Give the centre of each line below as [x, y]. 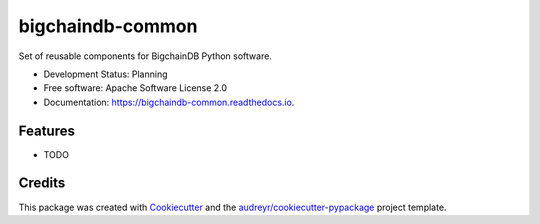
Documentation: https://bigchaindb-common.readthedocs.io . [169, 102]
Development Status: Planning [106, 74]
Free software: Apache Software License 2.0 [135, 88]
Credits [42, 183]
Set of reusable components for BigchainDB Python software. [145, 56]
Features [46, 130]
